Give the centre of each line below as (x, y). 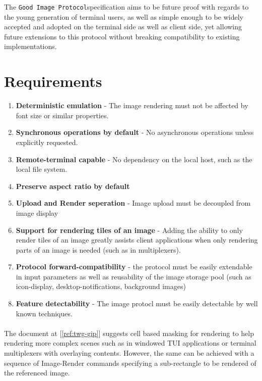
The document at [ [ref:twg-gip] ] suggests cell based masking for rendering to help (129, 333)
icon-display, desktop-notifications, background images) (101, 286)
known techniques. (44, 313)
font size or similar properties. (62, 115)
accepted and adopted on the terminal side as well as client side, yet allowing (123, 27)
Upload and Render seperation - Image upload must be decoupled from (133, 203)
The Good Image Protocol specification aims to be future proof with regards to (126, 7)
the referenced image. (37, 373)
